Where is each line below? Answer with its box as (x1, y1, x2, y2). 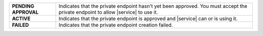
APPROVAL (12, 9, 39, 16)
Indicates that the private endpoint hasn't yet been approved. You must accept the (58, 3, 248, 9)
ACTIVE (12, 15, 31, 22)
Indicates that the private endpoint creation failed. (58, 22, 173, 28)
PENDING (12, 3, 35, 9)
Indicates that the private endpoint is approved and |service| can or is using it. (58, 15, 238, 22)
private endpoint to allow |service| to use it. (58, 9, 158, 16)
